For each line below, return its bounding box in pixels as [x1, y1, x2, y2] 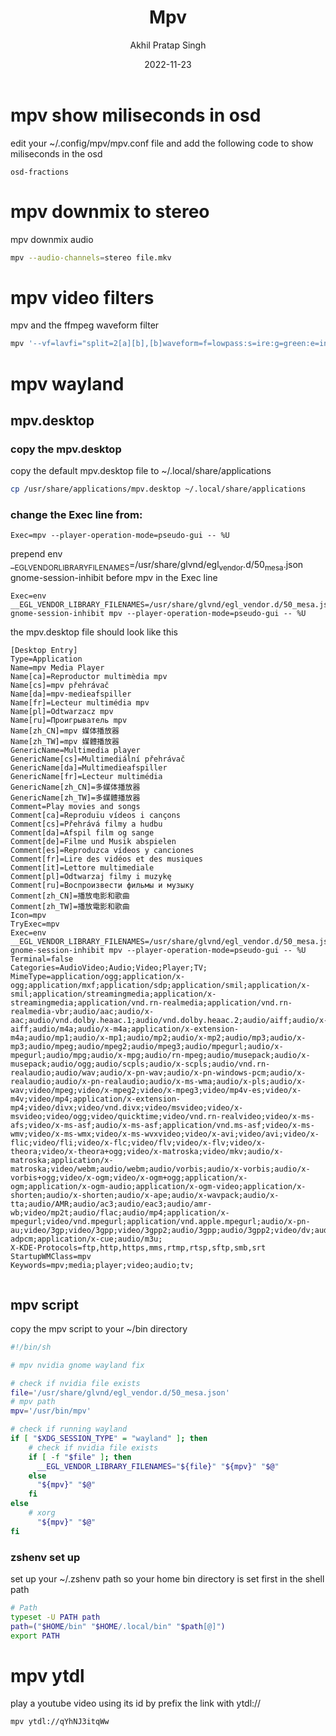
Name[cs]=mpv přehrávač [10, 681, 110, 691]
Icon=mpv [10, 911, 47, 921]
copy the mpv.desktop [10, 442, 122, 456]
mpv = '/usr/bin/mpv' [10, 1406, 92, 1416]
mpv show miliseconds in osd [10, 104, 262, 126]
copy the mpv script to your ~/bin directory [10, 1322, 188, 1335]
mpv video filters [10, 286, 155, 309]
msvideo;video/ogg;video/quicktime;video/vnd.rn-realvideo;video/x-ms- [10, 1112, 315, 1122]
